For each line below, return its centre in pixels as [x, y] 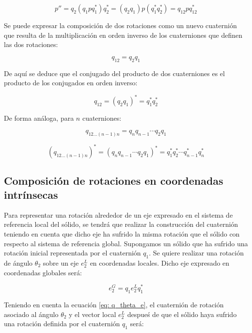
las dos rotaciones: [31, 44]
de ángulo [18, 262]
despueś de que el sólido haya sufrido [182, 314]
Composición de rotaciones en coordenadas [114, 180]
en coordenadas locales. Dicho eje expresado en [160, 262]
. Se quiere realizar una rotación [197, 253]
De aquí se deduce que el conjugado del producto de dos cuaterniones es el [114, 73]
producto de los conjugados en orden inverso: [71, 83]
